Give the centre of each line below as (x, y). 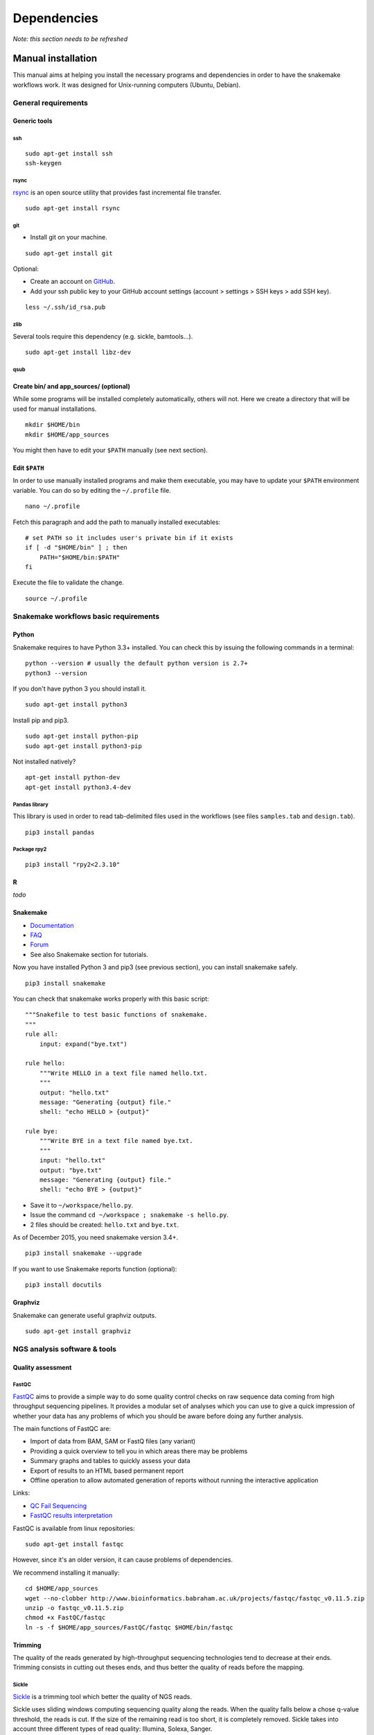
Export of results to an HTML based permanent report (107, 1471)
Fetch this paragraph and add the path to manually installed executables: (117, 522)
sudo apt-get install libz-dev (78, 353)
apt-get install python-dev (73, 778)
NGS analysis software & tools (65, 1348)
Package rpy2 (30, 849)
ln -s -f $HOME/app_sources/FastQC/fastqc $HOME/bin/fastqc (129, 1627)
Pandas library (30, 804)
